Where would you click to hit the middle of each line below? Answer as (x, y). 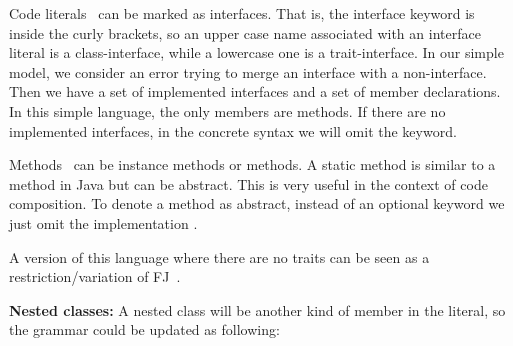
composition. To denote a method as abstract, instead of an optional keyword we (257, 203)
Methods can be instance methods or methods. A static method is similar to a (252, 164)
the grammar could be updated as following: (144, 329)
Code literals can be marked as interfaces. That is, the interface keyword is (242, 13)
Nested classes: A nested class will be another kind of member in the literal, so (257, 309)
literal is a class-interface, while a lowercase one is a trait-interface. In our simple (256, 52)
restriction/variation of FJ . (95, 276)
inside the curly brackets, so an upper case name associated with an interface (245, 32)
